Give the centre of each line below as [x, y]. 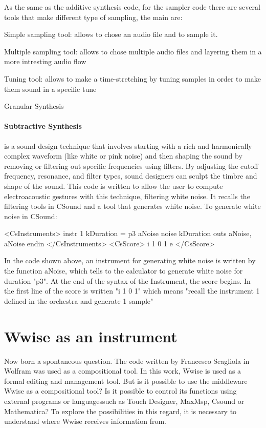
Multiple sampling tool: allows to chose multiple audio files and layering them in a [133, 51]
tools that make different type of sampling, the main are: [93, 17]
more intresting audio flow [45, 61]
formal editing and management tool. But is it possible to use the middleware [126, 381]
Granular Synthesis [34, 106]
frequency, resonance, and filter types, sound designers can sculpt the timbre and [131, 176]
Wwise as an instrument [91, 336]
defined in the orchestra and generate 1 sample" [79, 300]
